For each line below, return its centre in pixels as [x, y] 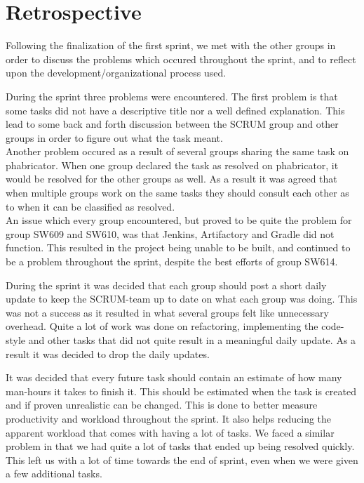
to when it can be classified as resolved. [90, 206]
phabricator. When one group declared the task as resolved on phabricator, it [172, 165]
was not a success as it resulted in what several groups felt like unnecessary [167, 312]
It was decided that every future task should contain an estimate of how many [174, 377]
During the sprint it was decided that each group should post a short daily [166, 285]
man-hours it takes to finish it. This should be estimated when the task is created [181, 391]
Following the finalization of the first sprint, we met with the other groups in [171, 45]
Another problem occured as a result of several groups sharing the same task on [177, 151]
